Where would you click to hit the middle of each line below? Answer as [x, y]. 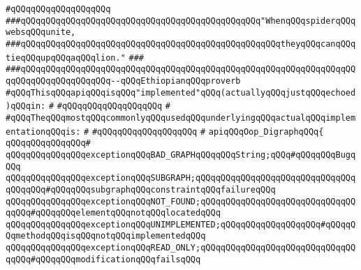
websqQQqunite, [41, 32]
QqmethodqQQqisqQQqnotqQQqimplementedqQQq [106, 236]
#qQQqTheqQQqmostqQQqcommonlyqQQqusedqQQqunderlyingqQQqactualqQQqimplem [181, 118]
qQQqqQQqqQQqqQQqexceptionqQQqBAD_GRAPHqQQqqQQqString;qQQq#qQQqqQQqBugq [181, 155]
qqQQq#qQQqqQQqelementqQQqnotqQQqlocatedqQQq [113, 213]
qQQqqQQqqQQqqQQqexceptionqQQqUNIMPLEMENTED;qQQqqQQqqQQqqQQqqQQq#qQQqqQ [181, 224]
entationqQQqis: [43, 132]
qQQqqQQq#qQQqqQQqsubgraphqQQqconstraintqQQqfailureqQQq [141, 189]
